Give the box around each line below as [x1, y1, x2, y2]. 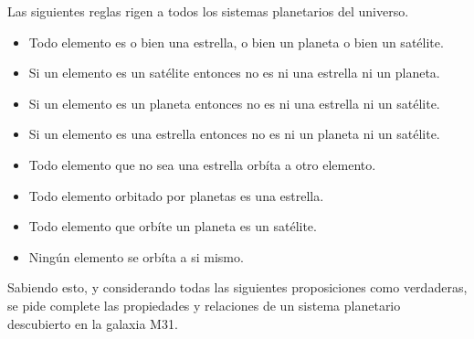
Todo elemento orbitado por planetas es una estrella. [28, 185, 324, 205]
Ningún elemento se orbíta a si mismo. [28, 247, 244, 266]
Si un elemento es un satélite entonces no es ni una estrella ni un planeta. [28, 63, 440, 82]
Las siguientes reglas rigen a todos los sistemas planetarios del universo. [7, 2, 409, 20]
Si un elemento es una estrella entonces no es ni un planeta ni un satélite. [28, 124, 440, 143]
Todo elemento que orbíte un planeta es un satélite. [28, 217, 317, 236]
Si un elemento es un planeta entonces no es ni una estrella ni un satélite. [28, 93, 440, 112]
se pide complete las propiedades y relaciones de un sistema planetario [7, 295, 401, 314]
